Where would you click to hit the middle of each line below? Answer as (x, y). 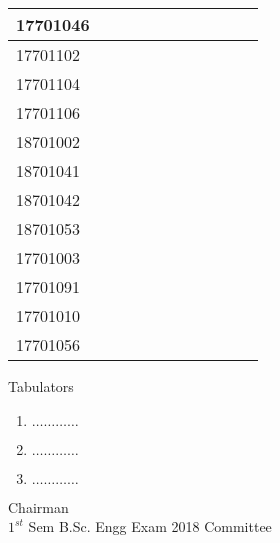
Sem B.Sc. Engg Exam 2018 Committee (150, 526)
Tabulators (41, 386)
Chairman (38, 506)
